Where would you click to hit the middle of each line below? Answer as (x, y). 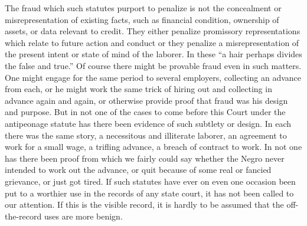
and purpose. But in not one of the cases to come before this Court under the (145, 112)
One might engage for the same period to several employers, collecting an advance (153, 77)
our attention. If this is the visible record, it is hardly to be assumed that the (144, 204)
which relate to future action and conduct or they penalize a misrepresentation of (152, 42)
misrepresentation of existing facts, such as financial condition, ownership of (142, 19)
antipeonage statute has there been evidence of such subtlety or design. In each (148, 123)
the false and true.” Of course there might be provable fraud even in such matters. (153, 65)
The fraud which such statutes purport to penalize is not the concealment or (143, 8)
